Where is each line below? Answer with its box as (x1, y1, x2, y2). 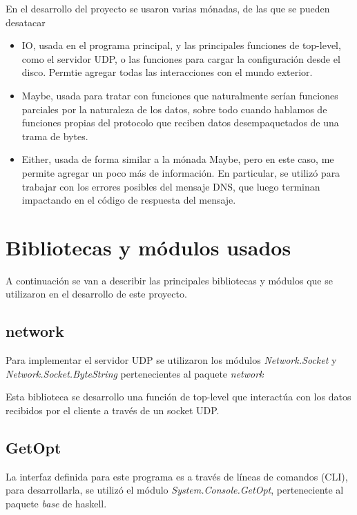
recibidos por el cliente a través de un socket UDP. (6, 403, 220, 418)
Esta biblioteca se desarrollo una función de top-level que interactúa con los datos (6, 389, 351, 404)
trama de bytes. (21, 128, 88, 143)
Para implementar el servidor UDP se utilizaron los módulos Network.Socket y (6, 353, 337, 367)
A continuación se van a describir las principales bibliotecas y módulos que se (6, 273, 333, 287)
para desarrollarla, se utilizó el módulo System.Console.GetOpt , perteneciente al (6, 483, 344, 497)
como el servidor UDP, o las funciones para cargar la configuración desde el (21, 51, 340, 66)
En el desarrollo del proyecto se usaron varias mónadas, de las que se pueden (6, 1, 330, 15)
